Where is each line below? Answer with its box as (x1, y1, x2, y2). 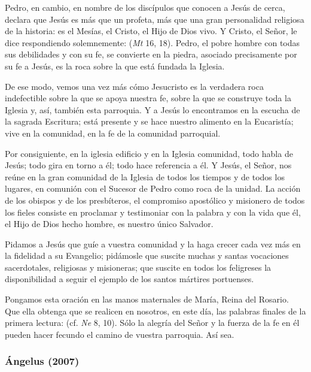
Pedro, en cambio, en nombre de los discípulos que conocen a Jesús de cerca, (5, 1, 285, 13)
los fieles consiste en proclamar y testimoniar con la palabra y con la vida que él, (5, 205, 301, 218)
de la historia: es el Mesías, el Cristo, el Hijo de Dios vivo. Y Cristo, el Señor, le (5, 25, 297, 37)
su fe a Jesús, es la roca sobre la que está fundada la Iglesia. (5, 59, 225, 72)
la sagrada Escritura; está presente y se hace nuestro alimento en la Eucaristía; (5, 115, 294, 128)
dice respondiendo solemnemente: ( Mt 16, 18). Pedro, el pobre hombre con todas (5, 36, 300, 49)
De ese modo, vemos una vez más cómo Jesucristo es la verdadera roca (5, 80, 264, 92)
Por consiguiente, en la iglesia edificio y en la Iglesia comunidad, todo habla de (5, 147, 293, 159)
